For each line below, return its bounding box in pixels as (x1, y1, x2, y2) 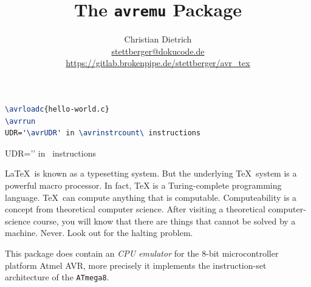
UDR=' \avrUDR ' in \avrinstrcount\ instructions (5, 129, 201, 138)
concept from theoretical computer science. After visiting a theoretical (5, 203, 265, 215)
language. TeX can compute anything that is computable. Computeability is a (5, 191, 297, 203)
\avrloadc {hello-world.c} (5, 105, 109, 114)
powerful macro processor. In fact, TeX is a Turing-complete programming (5, 179, 282, 191)
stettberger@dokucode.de (111, 44, 205, 57)
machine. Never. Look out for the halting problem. (5, 226, 193, 239)
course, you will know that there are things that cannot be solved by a (33, 214, 296, 227)
